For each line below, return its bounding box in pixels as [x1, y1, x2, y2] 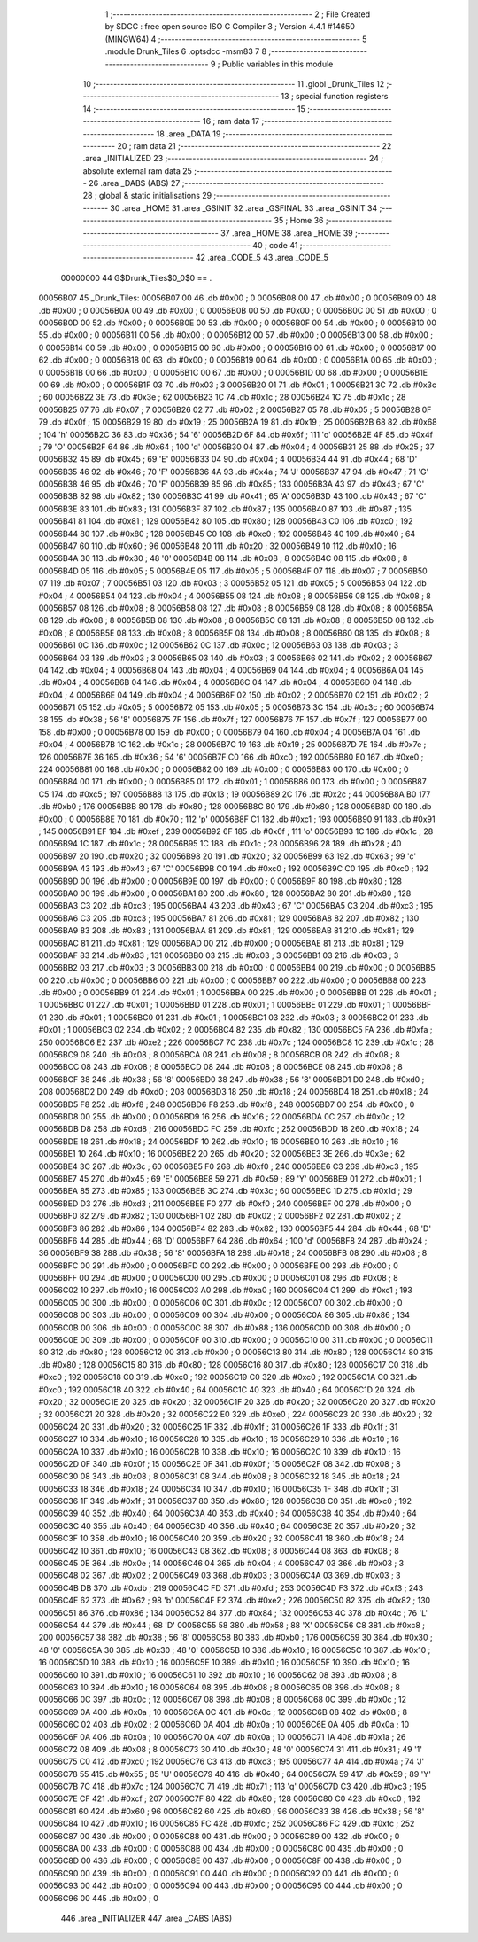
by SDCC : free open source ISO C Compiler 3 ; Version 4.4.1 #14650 [104, 21, 356, 32]
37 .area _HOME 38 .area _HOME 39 [220, 227, 353, 238]
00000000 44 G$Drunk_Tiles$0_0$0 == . [60, 272, 212, 283]
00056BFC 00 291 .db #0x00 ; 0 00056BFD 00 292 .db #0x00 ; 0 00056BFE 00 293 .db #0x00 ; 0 [38, 1260, 398, 1271]
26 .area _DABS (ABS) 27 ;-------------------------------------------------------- [89, 178, 384, 189]
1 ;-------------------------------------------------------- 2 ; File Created [104, 9, 371, 19]
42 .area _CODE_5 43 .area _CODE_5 [195, 253, 329, 263]
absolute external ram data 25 [82, 165, 192, 176]
